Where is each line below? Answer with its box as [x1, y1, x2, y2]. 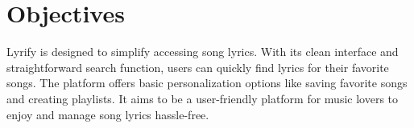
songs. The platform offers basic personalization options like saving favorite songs [6, 74, 408, 91]
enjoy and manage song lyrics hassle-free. [6, 106, 209, 122]
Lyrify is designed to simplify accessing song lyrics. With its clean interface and [6, 43, 399, 60]
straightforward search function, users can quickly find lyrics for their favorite [6, 58, 389, 75]
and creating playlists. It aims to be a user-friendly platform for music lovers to [6, 90, 399, 106]
